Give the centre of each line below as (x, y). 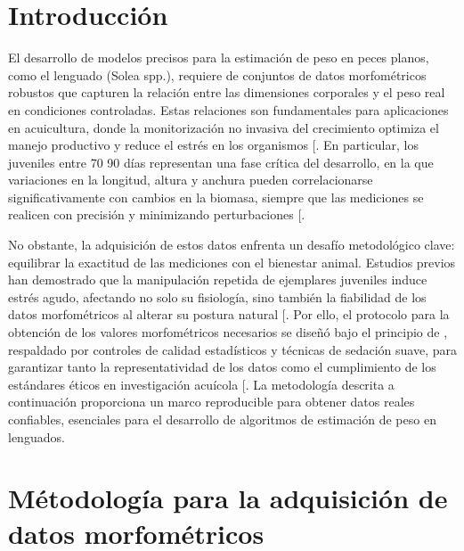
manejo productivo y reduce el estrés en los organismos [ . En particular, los (213, 145)
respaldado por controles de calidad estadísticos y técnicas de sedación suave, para (232, 349)
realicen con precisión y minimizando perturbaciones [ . (157, 214)
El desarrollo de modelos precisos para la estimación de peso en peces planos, (219, 58)
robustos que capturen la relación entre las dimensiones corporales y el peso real (227, 92)
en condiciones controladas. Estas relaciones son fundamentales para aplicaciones (228, 109)
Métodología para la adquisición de (228, 498)
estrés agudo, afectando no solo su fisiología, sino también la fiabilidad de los (217, 296)
